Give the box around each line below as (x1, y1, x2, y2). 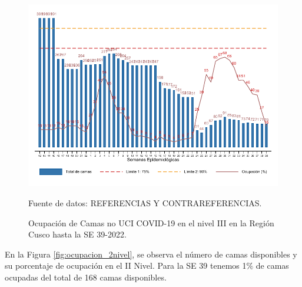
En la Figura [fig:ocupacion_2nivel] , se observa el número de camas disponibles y (5, 248, 297, 260)
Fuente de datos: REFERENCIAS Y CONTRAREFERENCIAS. (28, 196, 262, 209)
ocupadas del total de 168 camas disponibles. (5, 270, 167, 283)
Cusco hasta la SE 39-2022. (28, 228, 127, 240)
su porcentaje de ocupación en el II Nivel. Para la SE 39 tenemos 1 (5, 259, 247, 272)
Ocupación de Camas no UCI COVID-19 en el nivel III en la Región (28, 216, 274, 229)
